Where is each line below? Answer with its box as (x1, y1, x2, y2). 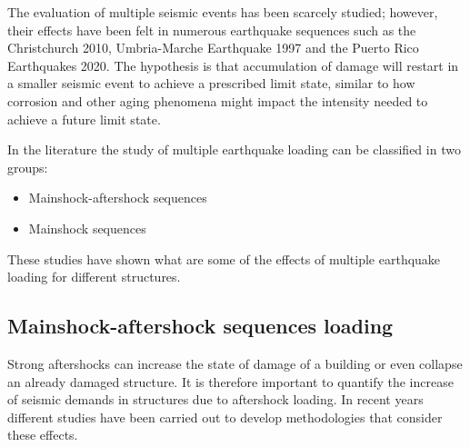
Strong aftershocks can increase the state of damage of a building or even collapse (7, 353, 463, 372)
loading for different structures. (7, 267, 181, 286)
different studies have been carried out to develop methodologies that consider (7, 407, 443, 426)
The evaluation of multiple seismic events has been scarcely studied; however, (7, 3, 438, 21)
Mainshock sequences (28, 218, 146, 237)
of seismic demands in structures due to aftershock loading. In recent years (7, 390, 424, 409)
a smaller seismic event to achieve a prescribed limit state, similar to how (7, 74, 415, 93)
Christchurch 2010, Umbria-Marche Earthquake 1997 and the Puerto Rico (7, 38, 419, 57)
